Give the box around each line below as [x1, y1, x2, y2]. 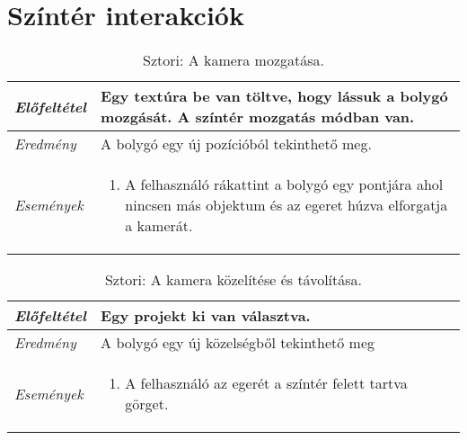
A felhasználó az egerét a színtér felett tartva [125, 373, 408, 394]
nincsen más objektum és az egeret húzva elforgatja [125, 194, 448, 216]
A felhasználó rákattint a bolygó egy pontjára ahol [125, 174, 444, 195]
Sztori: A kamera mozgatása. [143, 49, 324, 71]
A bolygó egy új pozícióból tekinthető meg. [101, 133, 372, 155]
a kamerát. [125, 215, 193, 237]
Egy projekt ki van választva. [101, 305, 311, 327]
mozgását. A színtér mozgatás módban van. [101, 106, 415, 128]
